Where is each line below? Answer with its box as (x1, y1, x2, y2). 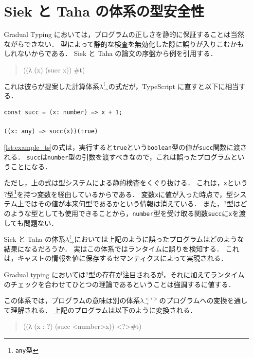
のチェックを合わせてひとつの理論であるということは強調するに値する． (4, 279, 235, 289)
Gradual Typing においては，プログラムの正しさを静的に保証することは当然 (4, 29, 244, 39)
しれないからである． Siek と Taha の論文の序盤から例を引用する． (4, 48, 217, 58)
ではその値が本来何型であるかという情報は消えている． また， (24, 198, 224, 209)
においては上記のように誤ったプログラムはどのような (74, 234, 244, 244)
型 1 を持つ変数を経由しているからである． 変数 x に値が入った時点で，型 (7, 188, 233, 199)
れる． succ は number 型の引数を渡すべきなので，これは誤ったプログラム (4, 152, 231, 162)
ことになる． (10, 161, 52, 171)
